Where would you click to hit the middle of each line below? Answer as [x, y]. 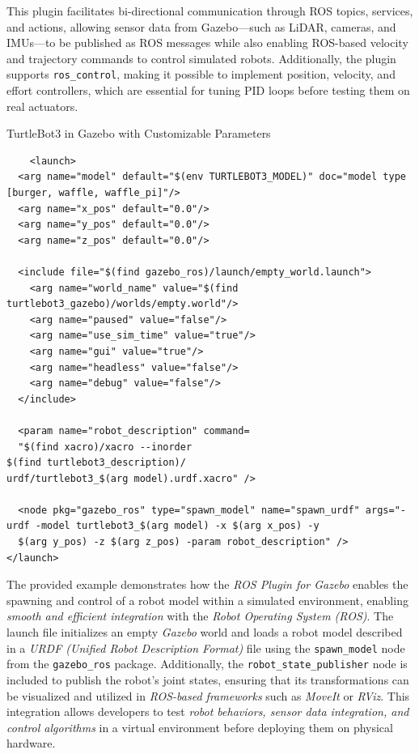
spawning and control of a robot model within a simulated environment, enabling [207, 600]
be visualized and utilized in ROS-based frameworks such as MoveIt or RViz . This [208, 695]
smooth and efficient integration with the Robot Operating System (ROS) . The [200, 616]
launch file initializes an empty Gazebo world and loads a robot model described [205, 632]
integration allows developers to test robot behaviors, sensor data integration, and [208, 711]
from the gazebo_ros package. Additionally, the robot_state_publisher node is [207, 664]
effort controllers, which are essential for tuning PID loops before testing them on [208, 90]
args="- [385, 510]
